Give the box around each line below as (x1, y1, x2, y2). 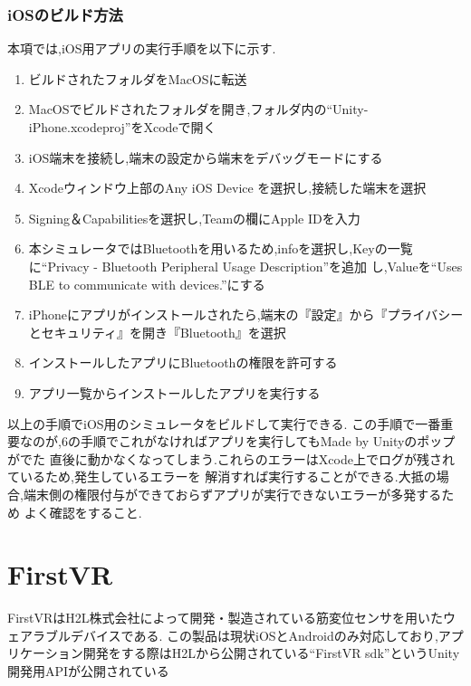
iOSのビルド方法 (7, 3, 123, 25)
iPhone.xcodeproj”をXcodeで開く (28, 118, 216, 136)
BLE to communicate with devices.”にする (28, 274, 265, 293)
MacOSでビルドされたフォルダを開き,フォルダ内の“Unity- (28, 100, 369, 119)
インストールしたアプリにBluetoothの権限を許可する (28, 353, 338, 372)
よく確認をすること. (24, 502, 142, 521)
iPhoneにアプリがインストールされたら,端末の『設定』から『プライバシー (28, 305, 464, 324)
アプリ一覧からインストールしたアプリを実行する (28, 383, 321, 402)
